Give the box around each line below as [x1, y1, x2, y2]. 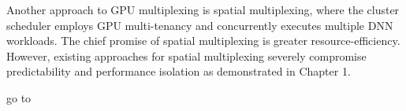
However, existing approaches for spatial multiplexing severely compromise [6, 47, 367, 64]
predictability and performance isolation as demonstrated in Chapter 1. [6, 63, 351, 80]
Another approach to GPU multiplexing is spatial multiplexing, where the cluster [6, 2, 400, 17]
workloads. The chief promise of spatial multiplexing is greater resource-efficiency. [6, 32, 400, 49]
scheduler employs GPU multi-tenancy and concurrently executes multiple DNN [6, 17, 393, 33]
